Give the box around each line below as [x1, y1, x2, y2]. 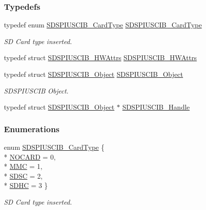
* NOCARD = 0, [4, 151, 56, 162]
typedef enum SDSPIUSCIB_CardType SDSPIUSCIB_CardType [4, 20, 202, 30]
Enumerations [4, 122, 60, 135]
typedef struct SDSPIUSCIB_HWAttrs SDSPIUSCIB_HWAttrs [4, 52, 197, 63]
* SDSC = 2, [4, 170, 43, 181]
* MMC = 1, [4, 161, 42, 171]
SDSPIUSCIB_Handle [122, 102, 190, 112]
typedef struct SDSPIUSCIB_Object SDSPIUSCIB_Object [4, 69, 183, 79]
